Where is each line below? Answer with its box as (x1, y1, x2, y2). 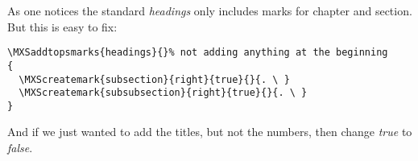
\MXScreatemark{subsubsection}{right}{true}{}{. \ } (19, 87, 308, 99)
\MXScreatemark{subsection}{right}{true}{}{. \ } (19, 73, 290, 85)
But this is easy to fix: (7, 18, 118, 35)
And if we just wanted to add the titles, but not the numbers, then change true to (7, 123, 412, 140)
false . (7, 139, 33, 156)
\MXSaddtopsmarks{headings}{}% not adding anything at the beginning (7, 47, 388, 59)
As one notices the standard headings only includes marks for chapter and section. (7, 2, 412, 19)
